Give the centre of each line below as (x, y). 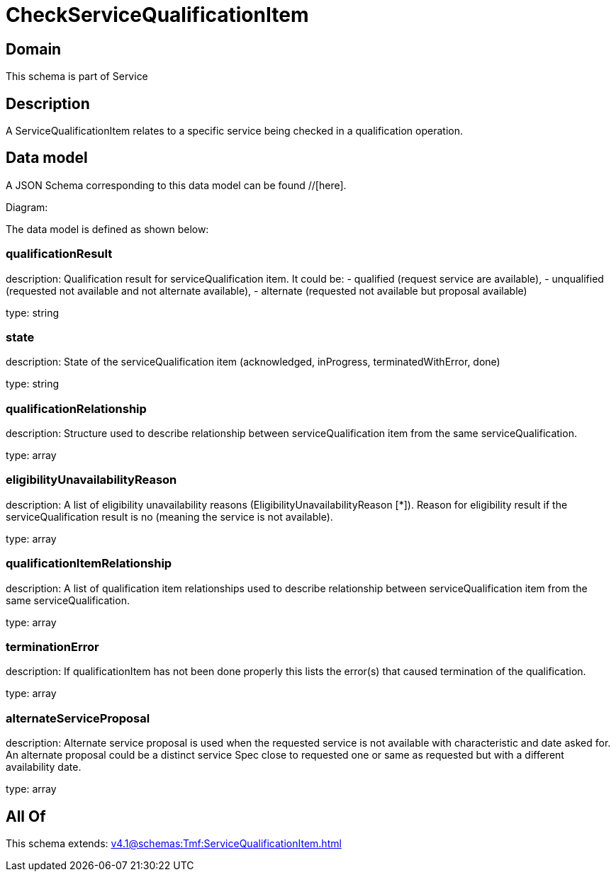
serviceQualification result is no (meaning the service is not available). (169, 516)
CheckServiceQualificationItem (157, 15)
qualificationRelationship (76, 408)
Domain (34, 49)
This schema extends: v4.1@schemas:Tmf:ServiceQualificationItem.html (174, 843)
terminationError (52, 646)
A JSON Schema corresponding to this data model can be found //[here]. (176, 185)
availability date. (44, 767)
